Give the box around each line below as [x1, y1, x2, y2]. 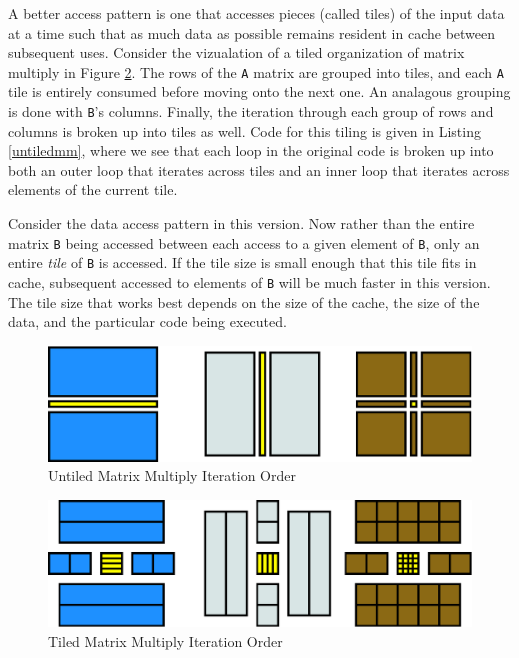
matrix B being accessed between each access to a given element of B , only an [8, 232, 480, 253]
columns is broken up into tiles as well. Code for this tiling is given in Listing [8, 120, 481, 141]
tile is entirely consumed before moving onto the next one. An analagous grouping [8, 81, 511, 102]
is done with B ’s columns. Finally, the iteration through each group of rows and [8, 101, 494, 122]
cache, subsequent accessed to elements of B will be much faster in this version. [8, 271, 491, 292]
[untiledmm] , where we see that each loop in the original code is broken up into [8, 140, 494, 161]
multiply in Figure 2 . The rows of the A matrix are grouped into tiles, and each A [8, 61, 504, 82]
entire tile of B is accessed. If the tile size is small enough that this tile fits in [8, 252, 477, 273]
